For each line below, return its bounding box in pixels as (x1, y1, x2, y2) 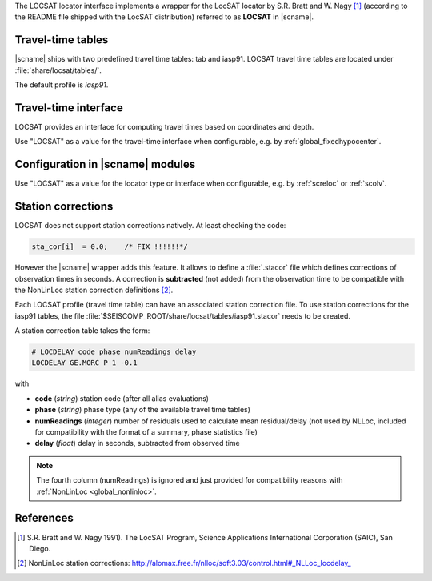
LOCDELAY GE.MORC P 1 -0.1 (31, 359, 138, 367)
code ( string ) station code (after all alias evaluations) (34, 393, 210, 403)
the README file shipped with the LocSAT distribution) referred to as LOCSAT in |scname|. (14, 12, 314, 22)
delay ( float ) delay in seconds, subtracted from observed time (34, 439, 240, 448)
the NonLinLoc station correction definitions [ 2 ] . (14, 285, 174, 295)
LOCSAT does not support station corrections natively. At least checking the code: (14, 221, 286, 230)
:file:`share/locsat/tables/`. (14, 65, 102, 75)
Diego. (29, 543, 51, 553)
